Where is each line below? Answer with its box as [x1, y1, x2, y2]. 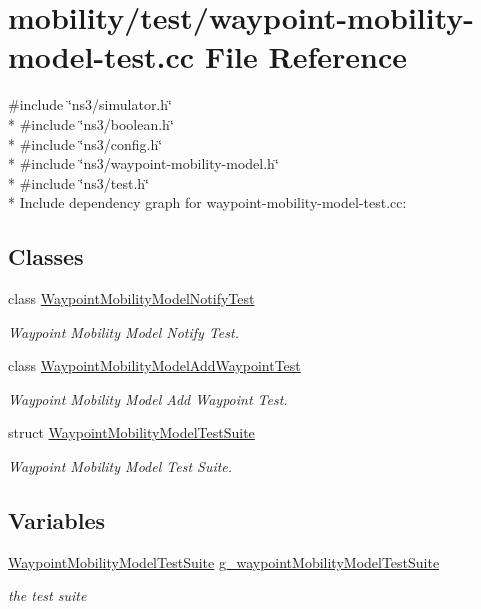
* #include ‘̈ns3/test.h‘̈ [8, 172, 149, 193]
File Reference [204, 36, 408, 77]
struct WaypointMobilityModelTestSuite [8, 422, 255, 443]
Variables [8, 505, 106, 536]
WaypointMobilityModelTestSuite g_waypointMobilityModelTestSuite [8, 551, 440, 572]
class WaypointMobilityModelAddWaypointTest [8, 355, 301, 376]
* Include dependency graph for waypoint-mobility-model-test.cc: [8, 192, 407, 213]
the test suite [8, 585, 87, 606]
